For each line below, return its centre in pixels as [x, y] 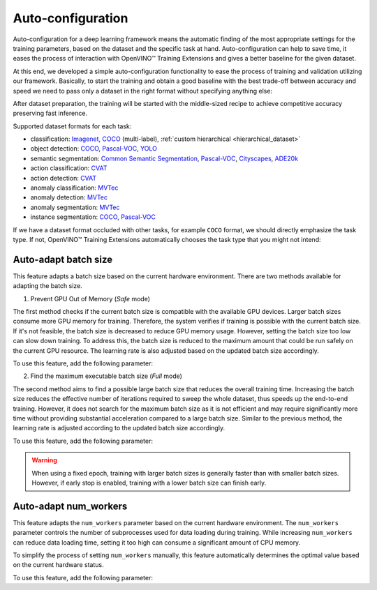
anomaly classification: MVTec [74, 188]
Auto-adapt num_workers [70, 506]
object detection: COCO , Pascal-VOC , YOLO [94, 149]
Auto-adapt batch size [63, 259]
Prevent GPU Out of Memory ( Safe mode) [90, 298]
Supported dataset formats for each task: [72, 126]
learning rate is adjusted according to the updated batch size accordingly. [119, 428]
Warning [44, 460]
